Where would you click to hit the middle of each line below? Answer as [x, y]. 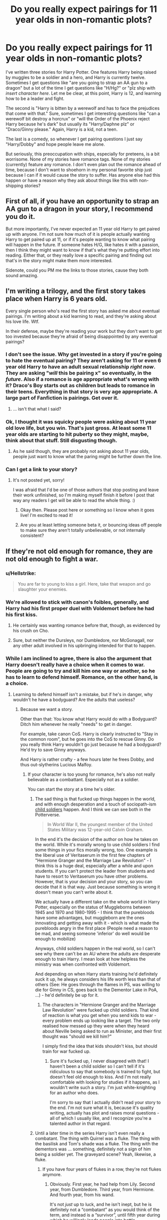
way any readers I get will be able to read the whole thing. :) [74, 501]
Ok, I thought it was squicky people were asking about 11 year [81, 421]
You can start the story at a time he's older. [72, 789]
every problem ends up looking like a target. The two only [101, 1020]
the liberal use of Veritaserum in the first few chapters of [93, 855]
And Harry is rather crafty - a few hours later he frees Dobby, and [87, 759]
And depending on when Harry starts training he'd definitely [96, 974]
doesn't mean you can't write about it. [74, 892]
